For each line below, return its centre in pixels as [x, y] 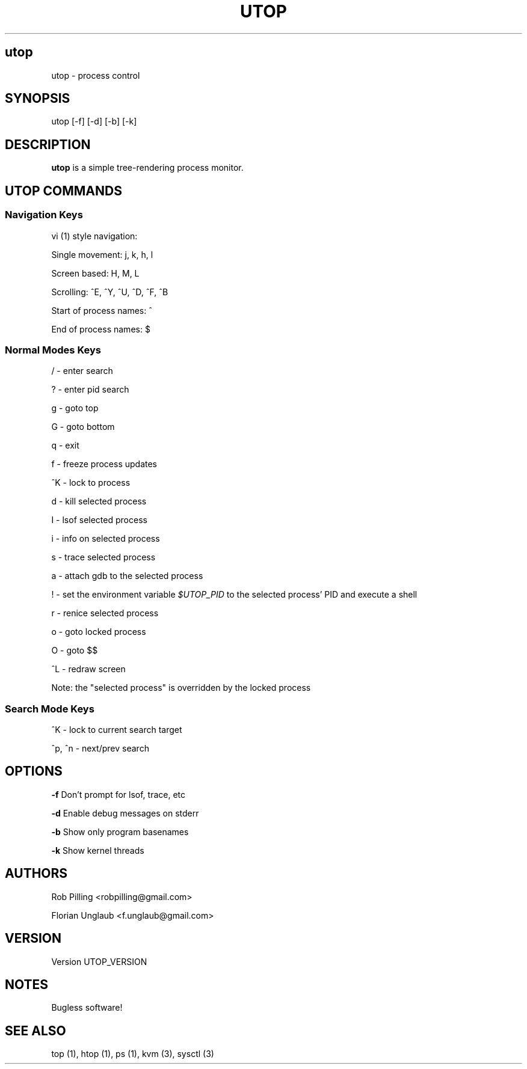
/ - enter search [82, 371]
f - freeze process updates [104, 464]
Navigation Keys [44, 215]
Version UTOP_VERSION [99, 961]
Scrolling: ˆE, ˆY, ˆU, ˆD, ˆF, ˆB [110, 292]
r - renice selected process [105, 613]
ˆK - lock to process [91, 483]
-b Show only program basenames [120, 832]
